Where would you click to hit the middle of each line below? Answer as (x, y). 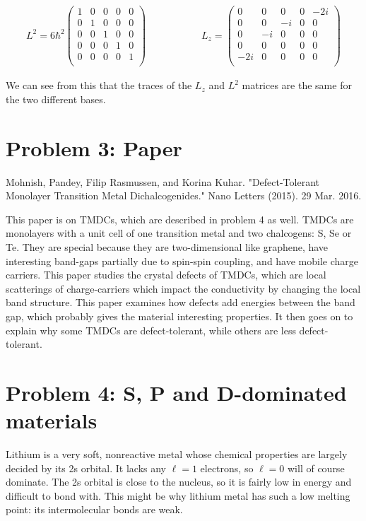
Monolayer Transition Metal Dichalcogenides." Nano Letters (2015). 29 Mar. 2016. (184, 195)
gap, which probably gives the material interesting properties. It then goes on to (179, 316)
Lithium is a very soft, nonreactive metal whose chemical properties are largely (177, 454)
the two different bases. (56, 99)
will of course (316, 468)
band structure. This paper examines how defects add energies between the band (181, 302)
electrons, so (227, 468)
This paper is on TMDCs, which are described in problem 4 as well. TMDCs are (180, 219)
